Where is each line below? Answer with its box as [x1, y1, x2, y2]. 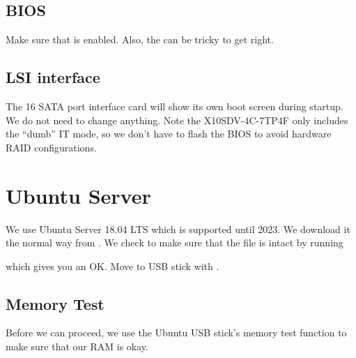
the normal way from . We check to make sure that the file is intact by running [6, 235, 343, 250]
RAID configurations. [6, 140, 97, 154]
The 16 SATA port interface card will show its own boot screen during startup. [6, 99, 343, 113]
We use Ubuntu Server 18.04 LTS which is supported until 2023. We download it [6, 221, 350, 236]
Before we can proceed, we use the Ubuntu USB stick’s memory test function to [6, 325, 347, 340]
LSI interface [6, 66, 100, 88]
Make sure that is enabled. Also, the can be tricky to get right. [6, 32, 274, 47]
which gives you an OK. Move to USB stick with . [6, 258, 219, 273]
